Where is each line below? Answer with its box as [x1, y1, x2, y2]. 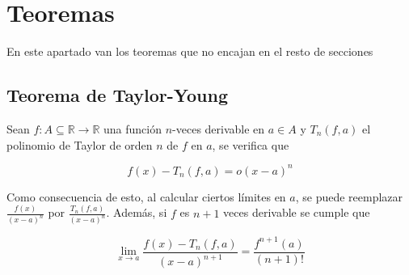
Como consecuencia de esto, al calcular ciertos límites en [6, 188, 286, 205]
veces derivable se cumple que [223, 204, 370, 221]
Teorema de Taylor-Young [6, 82, 228, 108]
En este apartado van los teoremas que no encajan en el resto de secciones [6, 43, 373, 60]
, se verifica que [212, 136, 289, 153]
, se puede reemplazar [295, 188, 403, 205]
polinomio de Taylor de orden [6, 136, 153, 153]
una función [103, 120, 162, 137]
